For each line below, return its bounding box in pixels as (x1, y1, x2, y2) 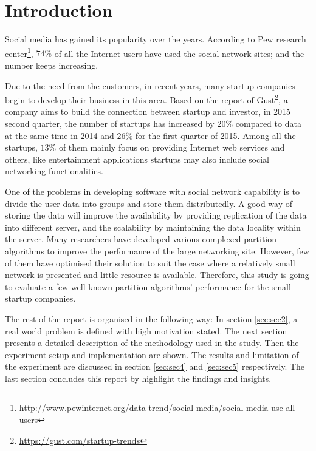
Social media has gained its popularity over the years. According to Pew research (5, 33, 306, 46)
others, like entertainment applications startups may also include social (5, 152, 269, 165)
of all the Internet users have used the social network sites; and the (54, 47, 304, 59)
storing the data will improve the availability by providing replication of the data (5, 209, 307, 222)
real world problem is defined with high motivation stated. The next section (5, 324, 287, 337)
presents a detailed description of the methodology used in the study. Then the (5, 336, 299, 349)
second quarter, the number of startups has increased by (5, 117, 215, 129)
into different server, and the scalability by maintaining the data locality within (5, 220, 301, 233)
